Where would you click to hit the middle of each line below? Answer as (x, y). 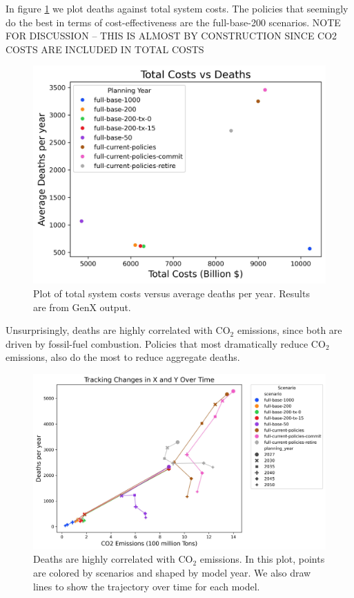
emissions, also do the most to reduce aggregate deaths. (123, 357)
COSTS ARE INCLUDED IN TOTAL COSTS (105, 49)
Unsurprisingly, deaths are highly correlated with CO (118, 330)
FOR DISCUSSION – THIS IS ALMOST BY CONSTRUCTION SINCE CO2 (171, 36)
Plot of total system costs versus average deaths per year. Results (171, 293)
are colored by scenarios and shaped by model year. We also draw (172, 573)
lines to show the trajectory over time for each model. (147, 586)
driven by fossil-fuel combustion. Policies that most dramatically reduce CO (166, 343)
